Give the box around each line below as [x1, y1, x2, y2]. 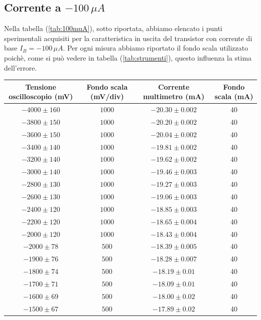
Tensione [25, 81, 56, 92]
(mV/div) [90, 91, 124, 102]
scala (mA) [214, 91, 253, 102]
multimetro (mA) [143, 91, 205, 102]
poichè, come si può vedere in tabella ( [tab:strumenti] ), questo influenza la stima [4, 52, 252, 63]
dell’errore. [4, 62, 37, 73]
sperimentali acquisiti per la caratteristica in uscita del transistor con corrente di [4, 33, 252, 43]
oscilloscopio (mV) [9, 91, 73, 102]
